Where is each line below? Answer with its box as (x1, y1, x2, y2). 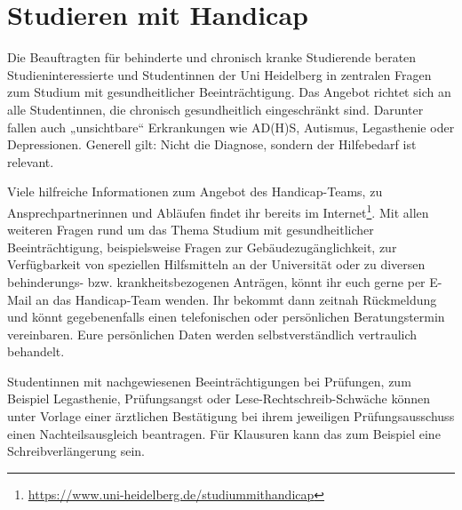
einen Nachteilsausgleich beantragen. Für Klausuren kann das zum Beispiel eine (7, 424, 441, 442)
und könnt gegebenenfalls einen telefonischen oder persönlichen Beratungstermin (7, 307, 445, 326)
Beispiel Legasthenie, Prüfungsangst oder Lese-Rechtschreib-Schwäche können (7, 389, 430, 408)
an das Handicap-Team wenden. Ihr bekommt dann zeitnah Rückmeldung (36, 290, 437, 308)
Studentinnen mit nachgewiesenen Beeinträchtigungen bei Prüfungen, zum (7, 371, 411, 390)
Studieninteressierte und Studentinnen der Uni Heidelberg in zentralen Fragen (7, 65, 432, 84)
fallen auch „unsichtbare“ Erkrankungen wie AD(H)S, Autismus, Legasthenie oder (7, 117, 455, 136)
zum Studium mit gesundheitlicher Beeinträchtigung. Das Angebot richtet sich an (7, 83, 451, 101)
